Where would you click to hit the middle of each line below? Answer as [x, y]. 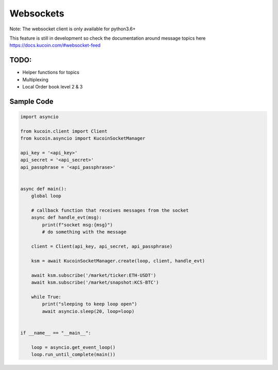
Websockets [37, 13]
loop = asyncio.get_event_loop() [73, 347]
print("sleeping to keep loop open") [90, 304]
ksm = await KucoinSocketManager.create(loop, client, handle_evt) [118, 261]
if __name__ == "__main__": [56, 333]
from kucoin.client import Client [64, 131]
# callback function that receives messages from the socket [110, 210]
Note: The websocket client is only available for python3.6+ [73, 29]
